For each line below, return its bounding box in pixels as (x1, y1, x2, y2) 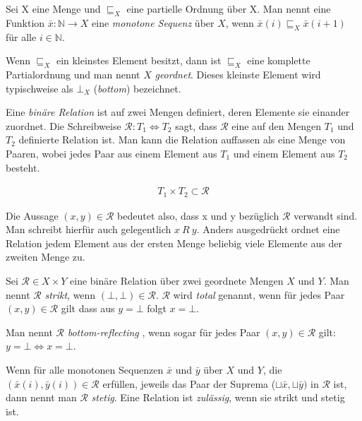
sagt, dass (175, 118, 217, 133)
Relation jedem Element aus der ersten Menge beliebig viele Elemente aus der (6, 235, 342, 250)
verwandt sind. (294, 208, 358, 223)
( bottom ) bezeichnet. (93, 81, 181, 95)
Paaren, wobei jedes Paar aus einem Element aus (6, 146, 217, 160)
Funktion (6, 15, 45, 30)
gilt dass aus (61, 301, 115, 316)
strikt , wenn (44, 287, 96, 302)
